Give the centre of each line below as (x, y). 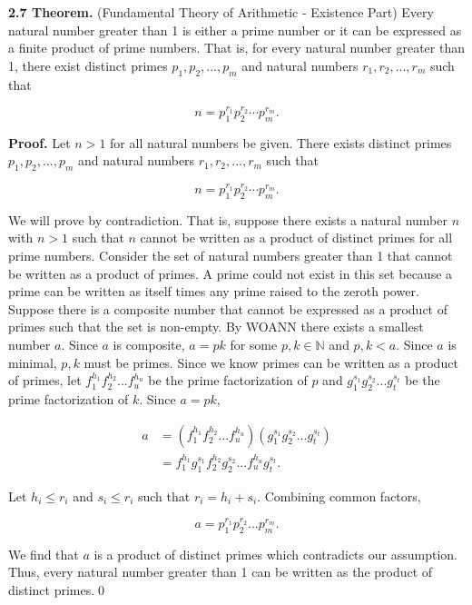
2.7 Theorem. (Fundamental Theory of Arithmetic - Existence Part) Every (221, 12)
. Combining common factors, (339, 496)
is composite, (149, 344)
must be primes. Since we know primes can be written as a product (271, 362)
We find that (44, 554)
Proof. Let (39, 142)
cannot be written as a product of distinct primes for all (296, 238)
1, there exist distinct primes (88, 65)
